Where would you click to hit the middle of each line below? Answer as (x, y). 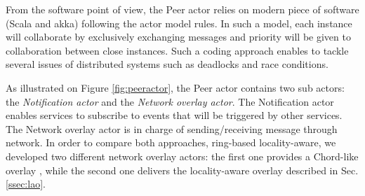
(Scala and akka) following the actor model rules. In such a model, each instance (179, 23)
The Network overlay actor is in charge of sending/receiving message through (172, 128)
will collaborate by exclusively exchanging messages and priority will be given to (178, 37)
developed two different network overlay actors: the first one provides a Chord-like (182, 156)
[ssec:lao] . (26, 184)
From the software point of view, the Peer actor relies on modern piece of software (182, 9)
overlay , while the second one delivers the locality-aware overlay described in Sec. (182, 170)
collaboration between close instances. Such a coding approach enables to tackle (177, 50)
